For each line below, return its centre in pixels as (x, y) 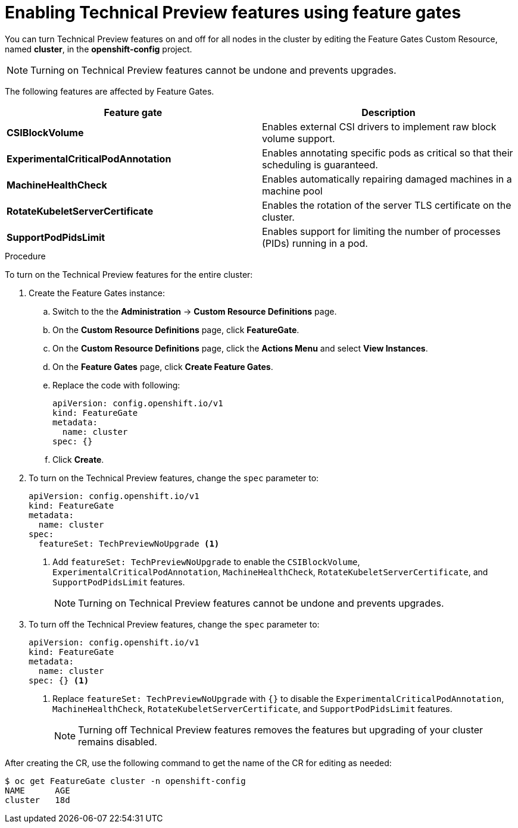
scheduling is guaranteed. (320, 164)
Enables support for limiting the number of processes (381, 231)
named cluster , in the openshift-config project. (99, 49)
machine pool (292, 191)
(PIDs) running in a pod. (315, 243)
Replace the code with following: (116, 385)
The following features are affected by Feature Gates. (110, 91)
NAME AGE (38, 790)
